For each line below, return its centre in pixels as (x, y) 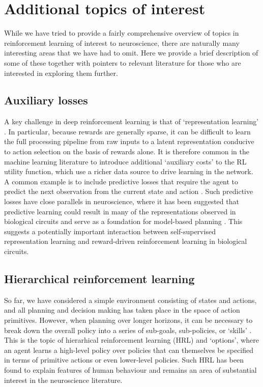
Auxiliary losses (46, 100)
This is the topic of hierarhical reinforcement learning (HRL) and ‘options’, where (131, 340)
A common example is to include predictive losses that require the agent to (121, 181)
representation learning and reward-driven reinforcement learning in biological (126, 241)
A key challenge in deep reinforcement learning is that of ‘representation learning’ (131, 121)
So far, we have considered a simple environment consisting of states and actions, (130, 300)
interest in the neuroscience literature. (63, 380)
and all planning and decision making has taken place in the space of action (122, 310)
